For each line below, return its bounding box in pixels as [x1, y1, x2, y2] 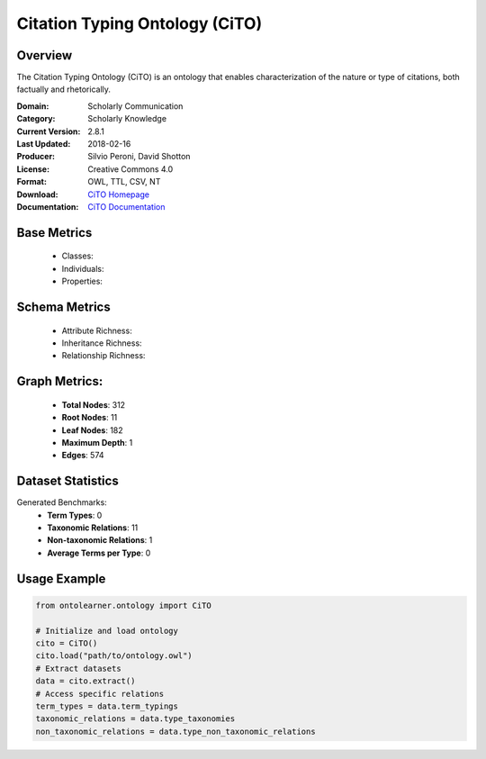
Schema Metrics [16, 299, 112, 314]
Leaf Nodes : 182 [61, 424, 123, 436]
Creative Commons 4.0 [87, 163, 174, 175]
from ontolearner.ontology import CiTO [35, 600, 211, 610]
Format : [16, 176, 47, 187]
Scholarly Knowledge [87, 113, 166, 124]
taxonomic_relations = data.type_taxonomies [35, 714, 236, 724]
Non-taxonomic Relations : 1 [47, 535, 153, 546]
